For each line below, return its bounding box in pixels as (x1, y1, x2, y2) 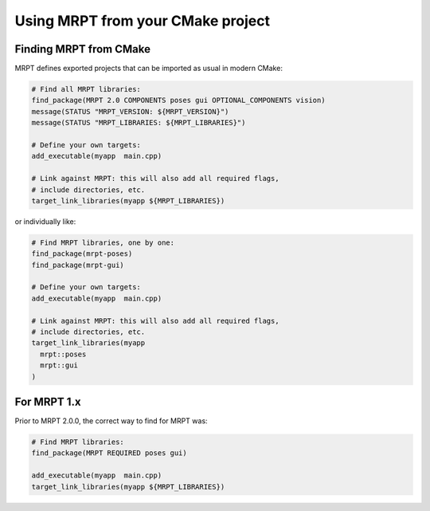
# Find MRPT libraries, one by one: (31, 238, 175, 247)
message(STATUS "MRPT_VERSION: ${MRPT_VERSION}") (31, 107, 229, 116)
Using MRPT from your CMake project (14, 12, 271, 29)
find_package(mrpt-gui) (31, 260, 125, 269)
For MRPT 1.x (14, 395, 81, 409)
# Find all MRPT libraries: (31, 85, 141, 94)
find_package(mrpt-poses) (31, 250, 133, 258)
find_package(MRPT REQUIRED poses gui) (31, 449, 187, 458)
